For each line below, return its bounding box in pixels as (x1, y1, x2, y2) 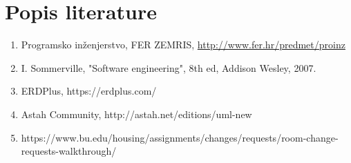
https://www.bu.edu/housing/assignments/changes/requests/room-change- (21, 130, 339, 144)
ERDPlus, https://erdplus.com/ (21, 84, 157, 98)
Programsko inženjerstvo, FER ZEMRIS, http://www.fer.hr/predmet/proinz (21, 37, 345, 52)
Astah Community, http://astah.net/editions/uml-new (21, 106, 252, 121)
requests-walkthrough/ (21, 144, 117, 158)
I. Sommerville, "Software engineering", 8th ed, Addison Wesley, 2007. (21, 60, 316, 75)
